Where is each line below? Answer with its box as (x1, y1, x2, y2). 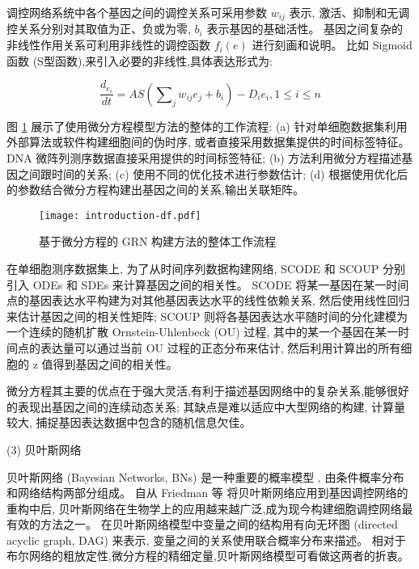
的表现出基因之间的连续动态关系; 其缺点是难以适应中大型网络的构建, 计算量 (6, 398, 406, 415)
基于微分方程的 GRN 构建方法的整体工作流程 (39, 233, 277, 250)
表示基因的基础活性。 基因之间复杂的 (206, 20, 404, 37)
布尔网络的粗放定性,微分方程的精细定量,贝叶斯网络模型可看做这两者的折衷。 (6, 547, 409, 564)
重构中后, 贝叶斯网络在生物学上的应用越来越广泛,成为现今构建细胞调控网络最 (6, 499, 413, 516)
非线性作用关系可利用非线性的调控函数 (6, 36, 210, 53)
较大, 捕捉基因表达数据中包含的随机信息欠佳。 (6, 414, 252, 431)
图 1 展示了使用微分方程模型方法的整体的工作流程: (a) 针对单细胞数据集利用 (6, 117, 408, 134)
